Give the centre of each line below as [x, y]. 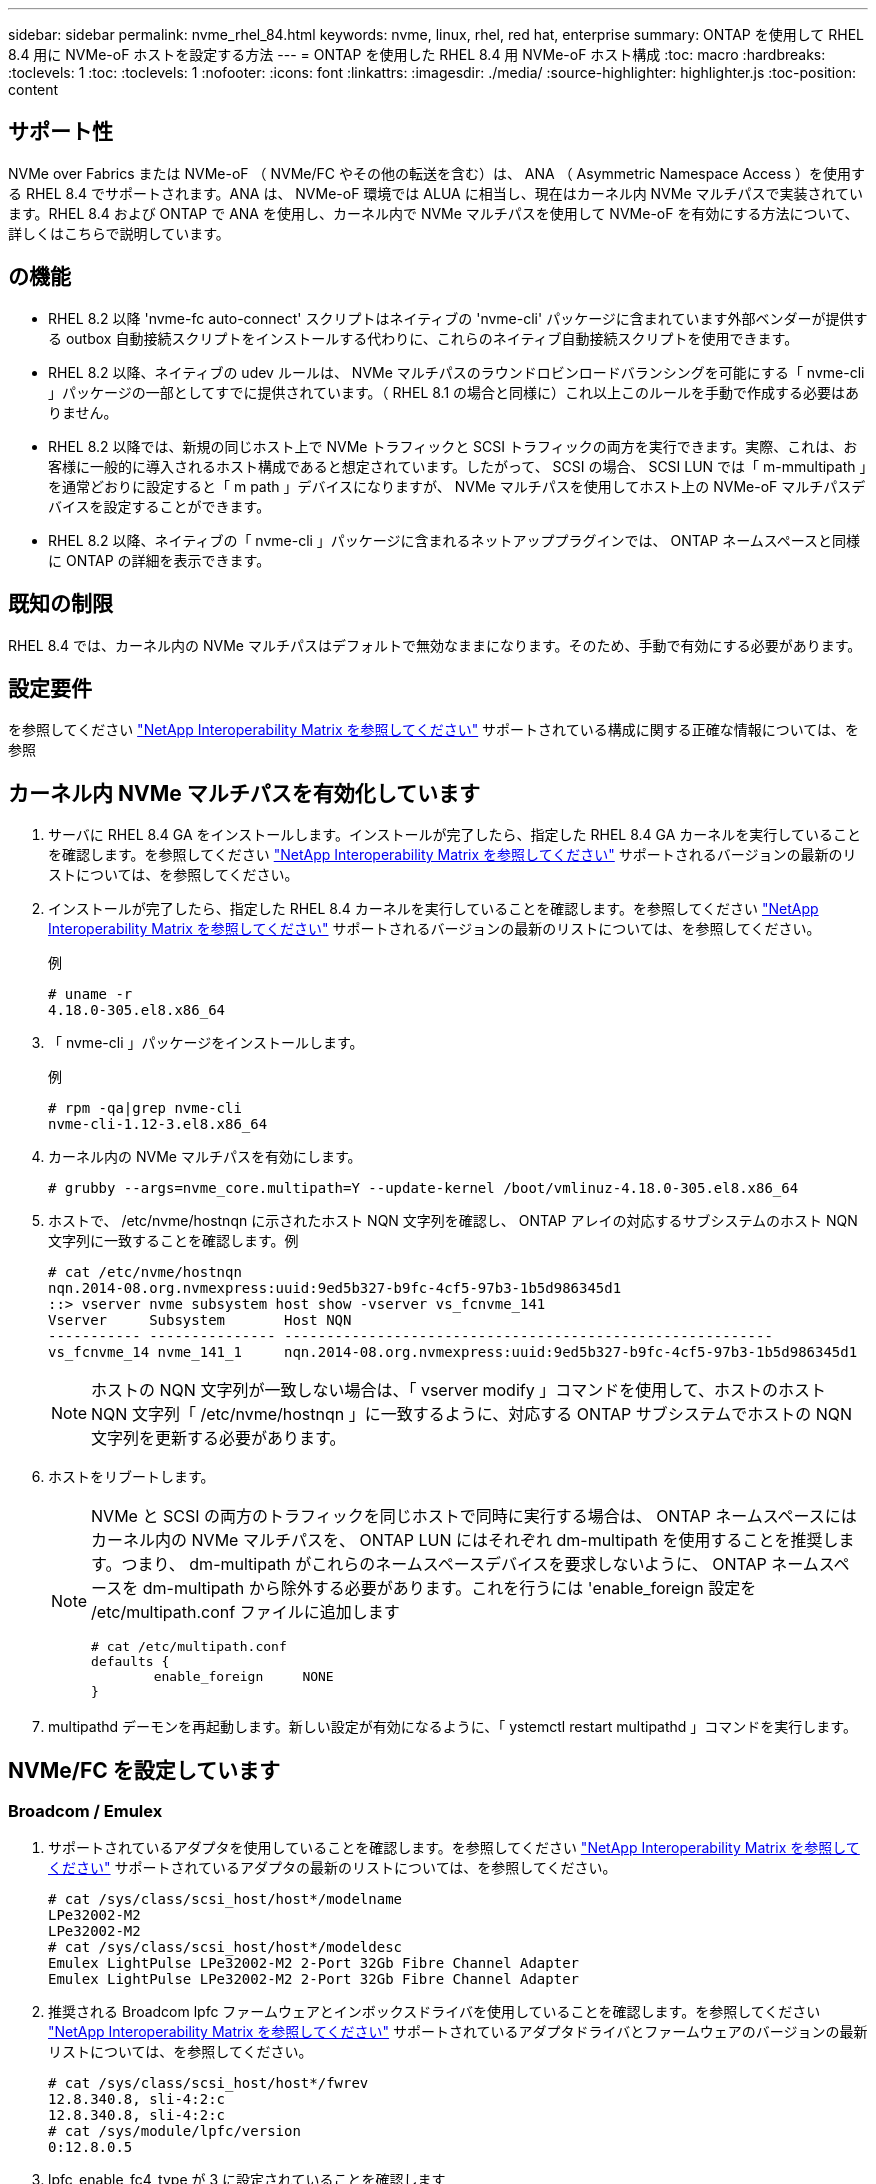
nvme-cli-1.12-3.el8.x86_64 [158, 1124]
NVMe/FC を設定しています [144, 1770]
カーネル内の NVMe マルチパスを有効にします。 [205, 1157]
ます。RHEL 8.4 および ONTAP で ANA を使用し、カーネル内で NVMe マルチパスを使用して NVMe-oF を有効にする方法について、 [433, 213]
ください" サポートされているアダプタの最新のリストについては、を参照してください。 [332, 1868]
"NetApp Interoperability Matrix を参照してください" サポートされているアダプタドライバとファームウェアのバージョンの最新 [458, 2032]
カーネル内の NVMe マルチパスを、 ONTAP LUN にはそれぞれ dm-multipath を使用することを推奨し [465, 1540]
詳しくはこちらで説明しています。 [119, 233]
